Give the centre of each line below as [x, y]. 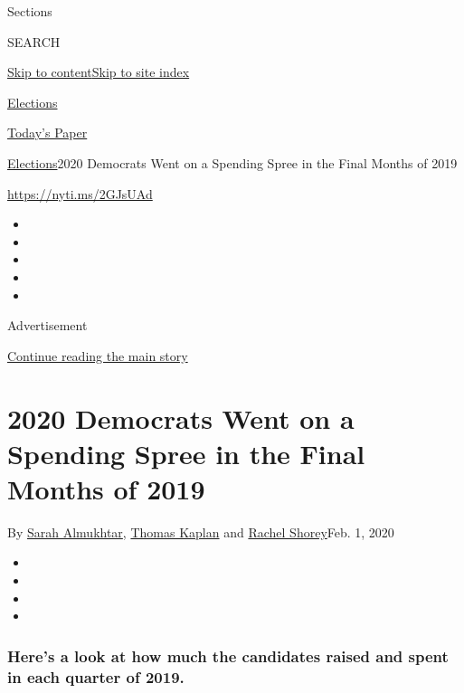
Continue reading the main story [98, 355]
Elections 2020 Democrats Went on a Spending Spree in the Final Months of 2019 [232, 162]
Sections [30, 11]
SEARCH [34, 41]
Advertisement [47, 325]
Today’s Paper [47, 133]
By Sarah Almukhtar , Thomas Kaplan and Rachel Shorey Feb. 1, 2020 [201, 532]
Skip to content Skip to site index [99, 72]
